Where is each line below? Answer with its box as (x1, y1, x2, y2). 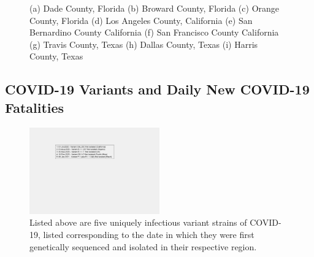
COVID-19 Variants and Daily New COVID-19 (5, 80, 310, 99)
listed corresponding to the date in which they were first (43, 228, 255, 240)
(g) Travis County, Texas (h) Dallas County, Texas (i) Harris (29, 37, 258, 50)
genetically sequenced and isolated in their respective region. (29, 240, 257, 253)
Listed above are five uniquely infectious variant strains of (29, 216, 247, 229)
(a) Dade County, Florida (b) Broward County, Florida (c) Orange (29, 2, 280, 14)
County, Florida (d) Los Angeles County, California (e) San (29, 13, 253, 26)
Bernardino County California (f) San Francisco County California (29, 26, 279, 39)
